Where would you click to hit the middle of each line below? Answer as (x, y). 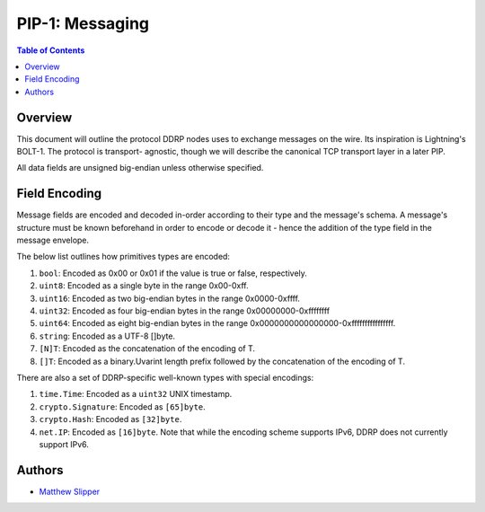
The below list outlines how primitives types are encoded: (123, 257)
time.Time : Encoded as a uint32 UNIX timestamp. (136, 394)
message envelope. (53, 240)
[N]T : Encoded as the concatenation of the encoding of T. (147, 349)
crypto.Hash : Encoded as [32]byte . (110, 419)
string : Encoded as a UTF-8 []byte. (107, 336)
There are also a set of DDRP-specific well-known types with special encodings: (165, 378)
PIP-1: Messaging (83, 23)
